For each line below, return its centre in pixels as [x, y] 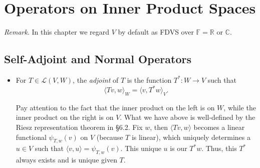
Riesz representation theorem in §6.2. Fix [79, 127]
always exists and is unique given [66, 160]
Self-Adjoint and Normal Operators [98, 59]
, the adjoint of [96, 79]
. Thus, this [219, 148]
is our [179, 148]
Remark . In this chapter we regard [57, 32]
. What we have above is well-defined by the [188, 117]
